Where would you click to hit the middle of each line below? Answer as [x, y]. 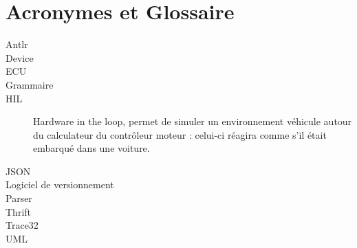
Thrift [19, 211]
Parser [19, 198]
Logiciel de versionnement [60, 184]
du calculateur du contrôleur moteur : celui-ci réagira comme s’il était [180, 134]
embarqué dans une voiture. [91, 148]
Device [20, 57]
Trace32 [22, 225]
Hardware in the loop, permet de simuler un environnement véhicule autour [193, 121]
